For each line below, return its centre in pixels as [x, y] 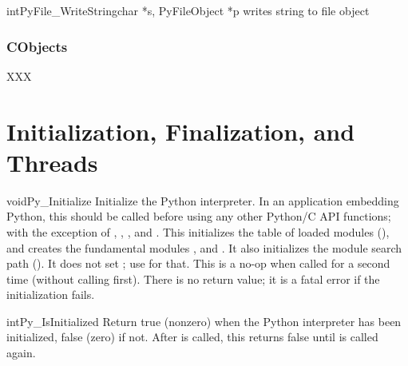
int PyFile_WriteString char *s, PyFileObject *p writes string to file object [188, 10]
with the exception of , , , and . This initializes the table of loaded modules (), [198, 231]
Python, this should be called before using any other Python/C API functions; [199, 216]
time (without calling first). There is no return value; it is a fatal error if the [193, 278]
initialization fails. [51, 294]
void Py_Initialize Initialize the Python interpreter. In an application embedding [203, 200]
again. [21, 353]
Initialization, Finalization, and [181, 131]
